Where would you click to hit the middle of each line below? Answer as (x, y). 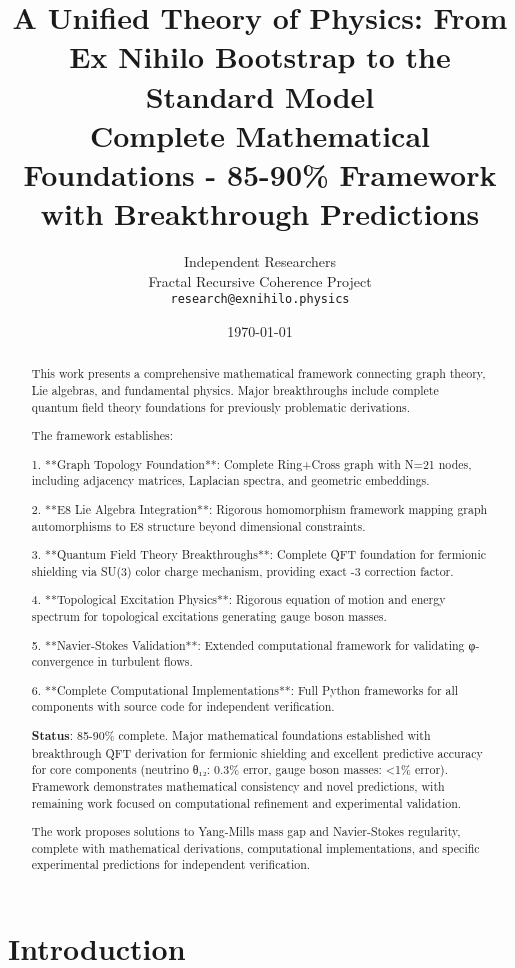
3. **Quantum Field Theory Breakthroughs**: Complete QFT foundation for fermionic (259, 554)
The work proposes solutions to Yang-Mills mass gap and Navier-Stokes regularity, (246, 831)
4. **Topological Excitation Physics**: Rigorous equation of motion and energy (238, 599)
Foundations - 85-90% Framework (260, 173)
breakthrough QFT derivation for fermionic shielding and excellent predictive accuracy (257, 752)
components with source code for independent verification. (183, 706)
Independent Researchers (260, 261)
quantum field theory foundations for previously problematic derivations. (221, 406)
